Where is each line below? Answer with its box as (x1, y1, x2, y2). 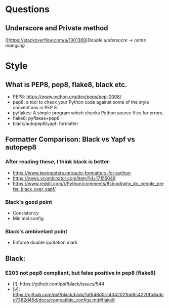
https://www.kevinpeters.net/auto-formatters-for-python (12, 169, 131, 175)
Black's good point (5, 198, 52, 205)
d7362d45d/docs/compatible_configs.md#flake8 (12, 297, 115, 303)
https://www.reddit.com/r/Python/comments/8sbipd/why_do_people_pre (12, 181, 164, 187)
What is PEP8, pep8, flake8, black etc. (5, 80, 128, 89)
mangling (5, 42, 25, 49)
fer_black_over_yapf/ (12, 186, 56, 192)
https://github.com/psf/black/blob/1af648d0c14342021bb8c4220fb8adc (12, 291, 164, 297)
